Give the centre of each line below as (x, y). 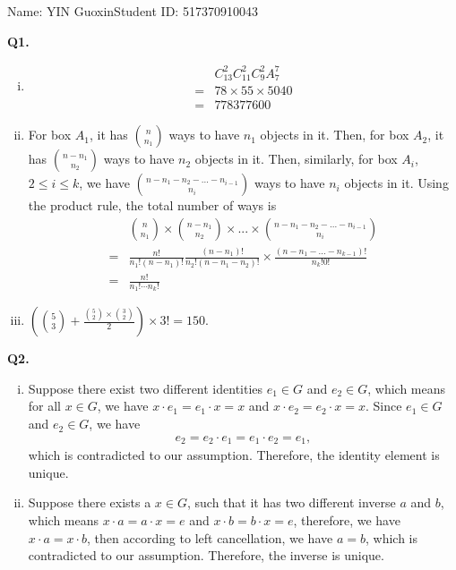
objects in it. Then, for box (335, 135)
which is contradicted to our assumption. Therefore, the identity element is (234, 455)
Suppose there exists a (90, 502)
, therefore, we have (347, 519)
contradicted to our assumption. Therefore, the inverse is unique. (206, 555)
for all (45, 406)
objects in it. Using (396, 183)
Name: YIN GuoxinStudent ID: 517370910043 (133, 11)
